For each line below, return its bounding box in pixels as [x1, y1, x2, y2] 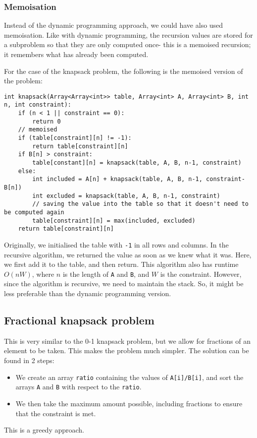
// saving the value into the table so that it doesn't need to [32, 200, 249, 208]
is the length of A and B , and [62, 268, 150, 279]
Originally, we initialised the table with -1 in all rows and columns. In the [4, 239, 229, 250]
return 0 [32, 118, 61, 125]
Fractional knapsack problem [4, 313, 154, 328]
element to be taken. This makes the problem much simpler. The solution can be [4, 345, 249, 356]
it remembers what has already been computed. [4, 49, 149, 59]
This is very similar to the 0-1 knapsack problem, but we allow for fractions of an [4, 335, 251, 346]
